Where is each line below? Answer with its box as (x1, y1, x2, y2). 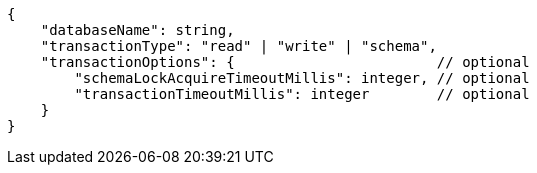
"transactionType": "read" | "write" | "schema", (40, 38, 437, 54)
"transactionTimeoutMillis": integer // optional (74, 86, 530, 102)
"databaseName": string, (40, 22, 235, 38)
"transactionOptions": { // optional (40, 54, 530, 70)
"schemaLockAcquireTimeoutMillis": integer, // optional (74, 70, 530, 86)
